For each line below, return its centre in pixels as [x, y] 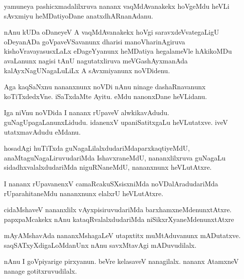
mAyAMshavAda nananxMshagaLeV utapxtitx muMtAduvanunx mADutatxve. [122, 235]
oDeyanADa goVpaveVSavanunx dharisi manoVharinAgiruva [95, 41]
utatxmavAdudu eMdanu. [42, 131]
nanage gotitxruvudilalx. [40, 271]
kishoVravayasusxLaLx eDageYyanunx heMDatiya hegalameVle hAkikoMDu [118, 51]
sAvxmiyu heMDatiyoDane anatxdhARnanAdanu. [79, 15]
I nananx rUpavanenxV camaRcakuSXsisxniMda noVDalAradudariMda [111, 183]
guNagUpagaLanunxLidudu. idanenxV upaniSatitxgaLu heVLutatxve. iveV [116, 122]
